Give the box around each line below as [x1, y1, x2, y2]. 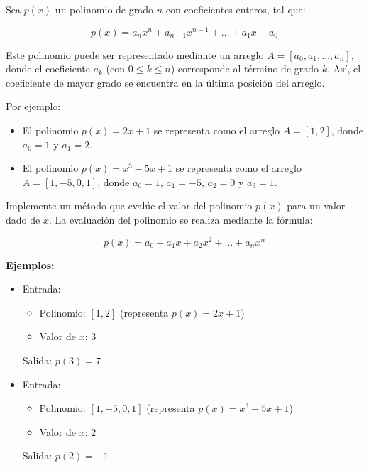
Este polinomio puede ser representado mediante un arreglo [6, 47, 264, 62]
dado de [6, 212, 40, 227]
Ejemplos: [6, 257, 55, 272]
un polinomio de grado [55, 2, 153, 16]
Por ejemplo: [6, 99, 61, 114]
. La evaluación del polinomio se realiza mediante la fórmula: [48, 212, 313, 227]
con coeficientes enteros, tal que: [165, 2, 306, 16]
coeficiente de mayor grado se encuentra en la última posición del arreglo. [6, 75, 325, 89]
